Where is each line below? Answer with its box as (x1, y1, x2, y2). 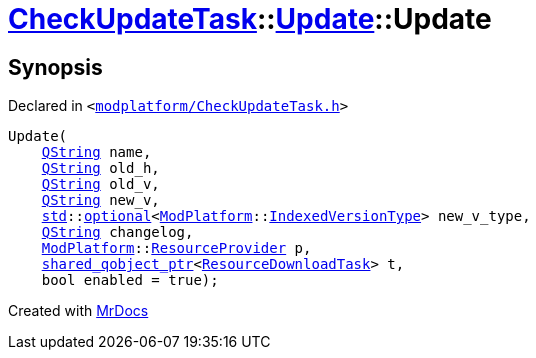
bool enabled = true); (41, 272, 219, 289)
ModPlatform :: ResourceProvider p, (41, 240, 312, 257)
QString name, (41, 144, 152, 161)
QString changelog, (41, 224, 194, 241)
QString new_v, (41, 192, 160, 209)
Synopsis (8, 54, 103, 80)
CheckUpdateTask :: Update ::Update (8, 2, 492, 36)
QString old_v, (41, 176, 160, 193)
